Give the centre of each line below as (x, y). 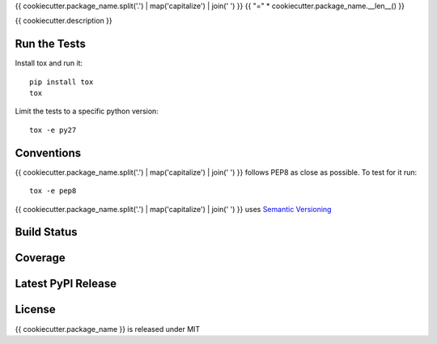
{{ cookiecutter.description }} (64, 21)
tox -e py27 (53, 130)
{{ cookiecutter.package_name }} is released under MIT (108, 329)
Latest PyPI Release (66, 284)
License (35, 310)
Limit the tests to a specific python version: (87, 111)
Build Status (46, 232)
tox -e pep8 (53, 191)
